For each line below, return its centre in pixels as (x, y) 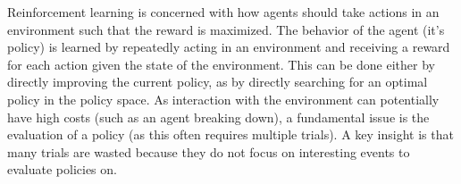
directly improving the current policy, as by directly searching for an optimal (218, 82)
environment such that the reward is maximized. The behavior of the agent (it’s (226, 29)
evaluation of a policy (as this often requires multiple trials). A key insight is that (230, 134)
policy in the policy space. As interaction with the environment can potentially (223, 99)
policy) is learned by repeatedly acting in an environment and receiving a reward (229, 47)
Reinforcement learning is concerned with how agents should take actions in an (223, 12)
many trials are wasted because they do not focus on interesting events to (209, 151)
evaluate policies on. (62, 169)
